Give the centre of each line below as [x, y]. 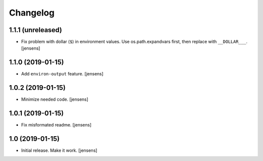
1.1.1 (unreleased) [36, 30]
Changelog [32, 13]
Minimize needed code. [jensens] [55, 99]
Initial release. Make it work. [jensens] [59, 150]
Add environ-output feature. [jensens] [62, 74]
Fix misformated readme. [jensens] [56, 125]
